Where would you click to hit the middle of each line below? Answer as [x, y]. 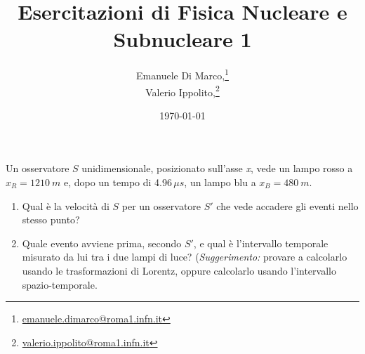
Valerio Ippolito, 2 [182, 91]
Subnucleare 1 [182, 39]
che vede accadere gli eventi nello [287, 205]
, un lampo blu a [220, 182]
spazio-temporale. [60, 284]
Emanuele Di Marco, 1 [182, 74]
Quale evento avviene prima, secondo [102, 243]
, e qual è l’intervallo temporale [261, 243]
